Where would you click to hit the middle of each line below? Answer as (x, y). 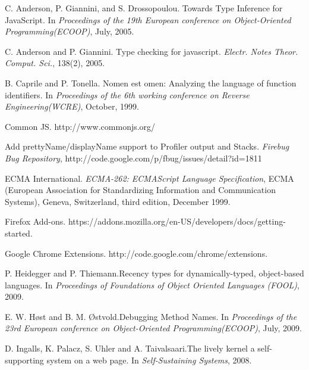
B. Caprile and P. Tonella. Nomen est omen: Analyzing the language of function (151, 83)
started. (19, 233)
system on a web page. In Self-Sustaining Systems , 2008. (149, 360)
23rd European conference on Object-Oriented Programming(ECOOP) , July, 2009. (153, 328)
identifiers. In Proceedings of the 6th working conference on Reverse (127, 94)
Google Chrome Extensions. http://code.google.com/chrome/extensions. (136, 253)
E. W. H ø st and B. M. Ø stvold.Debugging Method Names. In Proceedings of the (151, 316)
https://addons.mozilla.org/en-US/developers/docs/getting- (177, 221)
